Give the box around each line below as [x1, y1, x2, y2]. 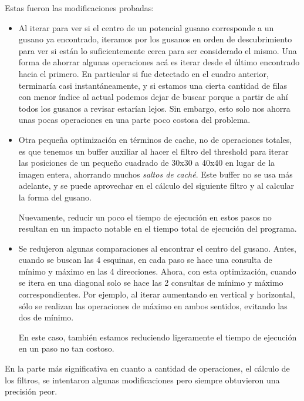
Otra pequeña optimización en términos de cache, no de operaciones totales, [18, 133, 292, 145]
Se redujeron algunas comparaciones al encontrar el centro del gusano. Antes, [18, 242, 296, 254]
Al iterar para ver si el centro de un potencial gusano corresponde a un [18, 21, 274, 34]
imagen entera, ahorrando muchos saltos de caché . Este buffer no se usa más [18, 168, 293, 180]
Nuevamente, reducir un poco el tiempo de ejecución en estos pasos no [18, 210, 272, 223]
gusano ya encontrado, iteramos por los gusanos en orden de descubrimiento [18, 33, 292, 45]
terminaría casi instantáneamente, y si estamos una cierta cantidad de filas [18, 79, 287, 91]
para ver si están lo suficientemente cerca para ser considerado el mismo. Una [18, 44, 297, 56]
